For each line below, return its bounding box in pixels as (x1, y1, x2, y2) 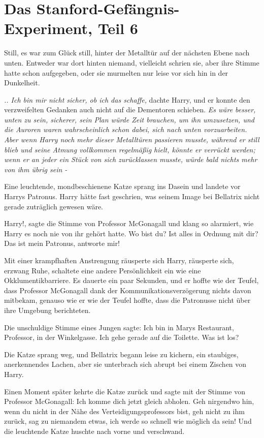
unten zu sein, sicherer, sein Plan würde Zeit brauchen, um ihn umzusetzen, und (4, 114, 254, 124)
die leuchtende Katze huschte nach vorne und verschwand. (4, 425, 185, 436)
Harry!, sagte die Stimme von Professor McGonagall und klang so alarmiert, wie (4, 218, 254, 229)
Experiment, (4, 18, 92, 39)
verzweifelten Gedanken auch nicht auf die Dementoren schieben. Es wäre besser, (4, 104, 256, 115)
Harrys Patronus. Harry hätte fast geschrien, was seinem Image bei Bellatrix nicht (4, 191, 260, 202)
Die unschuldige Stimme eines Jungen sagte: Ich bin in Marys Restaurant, (4, 322, 234, 332)
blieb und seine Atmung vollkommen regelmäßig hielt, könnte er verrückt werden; (4, 144, 255, 154)
